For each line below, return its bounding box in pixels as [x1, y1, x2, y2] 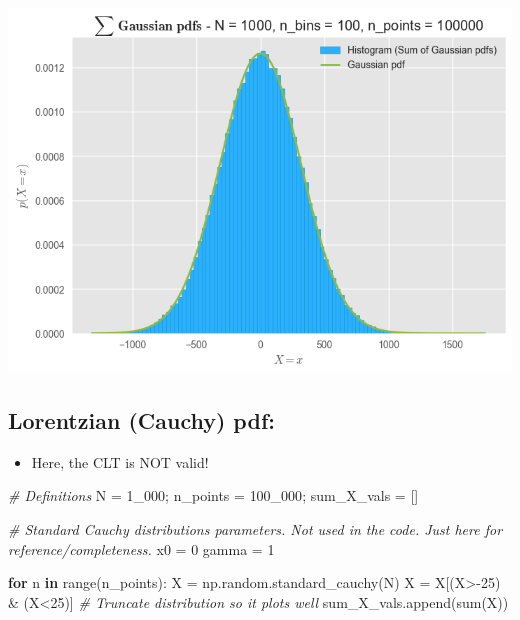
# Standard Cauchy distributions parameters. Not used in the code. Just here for [8, 518, 503, 539]
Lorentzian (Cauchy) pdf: [8, 404, 275, 435]
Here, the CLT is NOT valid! [31, 451, 209, 472]
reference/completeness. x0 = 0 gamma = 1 [8, 538, 275, 559]
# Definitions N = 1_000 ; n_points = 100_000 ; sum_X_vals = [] [8, 485, 419, 506]
